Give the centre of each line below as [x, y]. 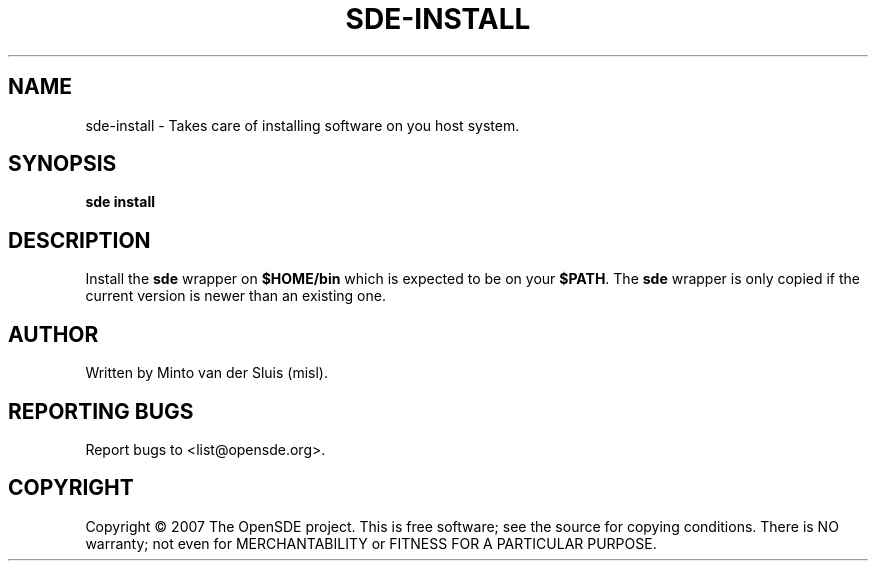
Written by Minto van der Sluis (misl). [206, 373]
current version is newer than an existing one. [235, 296]
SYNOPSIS [62, 164]
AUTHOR [53, 334]
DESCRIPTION [79, 240]
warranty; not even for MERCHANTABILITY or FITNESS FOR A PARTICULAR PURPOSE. [371, 543]
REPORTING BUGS [101, 411]
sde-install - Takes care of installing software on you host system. [302, 125]
